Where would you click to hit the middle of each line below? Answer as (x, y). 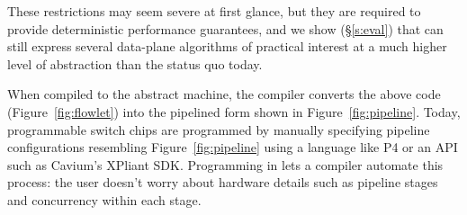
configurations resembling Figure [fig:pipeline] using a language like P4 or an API (233, 147)
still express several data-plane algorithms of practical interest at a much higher (227, 46)
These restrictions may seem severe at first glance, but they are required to (214, 11)
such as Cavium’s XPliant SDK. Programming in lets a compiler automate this (225, 164)
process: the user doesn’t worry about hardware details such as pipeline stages (223, 182)
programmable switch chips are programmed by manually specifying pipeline (219, 129)
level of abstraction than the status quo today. (135, 63)
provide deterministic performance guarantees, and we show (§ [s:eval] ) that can (225, 28)
